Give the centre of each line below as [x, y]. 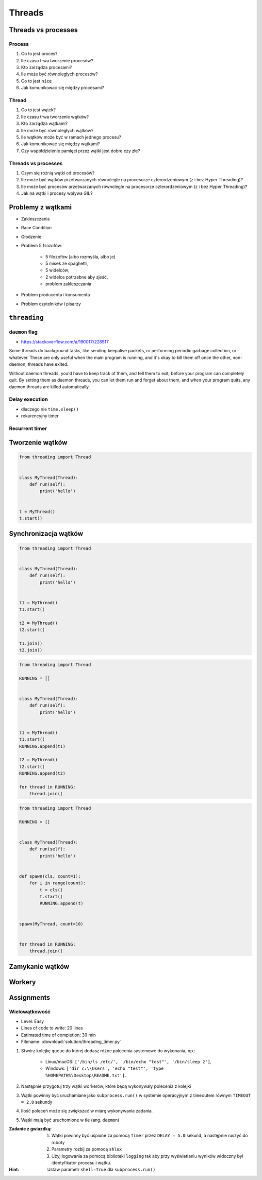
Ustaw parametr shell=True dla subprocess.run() [101, 1170]
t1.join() [31, 643]
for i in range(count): [57, 883]
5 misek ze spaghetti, [67, 263]
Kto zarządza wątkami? [44, 123]
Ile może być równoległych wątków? [57, 130]
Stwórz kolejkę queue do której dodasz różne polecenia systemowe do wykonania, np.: [108, 1051]
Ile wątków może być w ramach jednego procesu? [71, 137]
